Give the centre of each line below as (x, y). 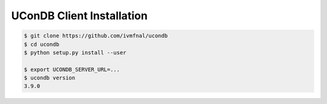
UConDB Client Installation (79, 16)
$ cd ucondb (42, 44)
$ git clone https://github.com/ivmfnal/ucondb (96, 36)
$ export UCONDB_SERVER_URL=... (72, 69)
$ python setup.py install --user (75, 52)
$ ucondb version (50, 78)
